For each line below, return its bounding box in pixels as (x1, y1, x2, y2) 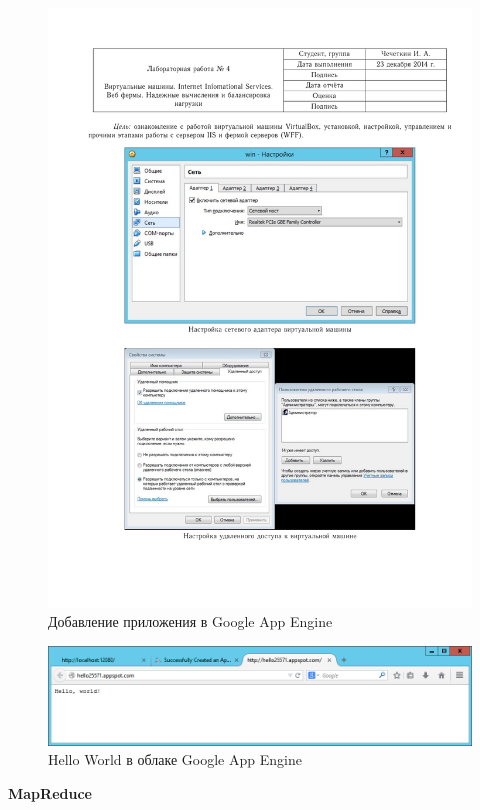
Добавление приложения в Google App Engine (48, 611, 333, 632)
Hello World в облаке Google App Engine (48, 749, 302, 770)
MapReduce (8, 782, 92, 803)
